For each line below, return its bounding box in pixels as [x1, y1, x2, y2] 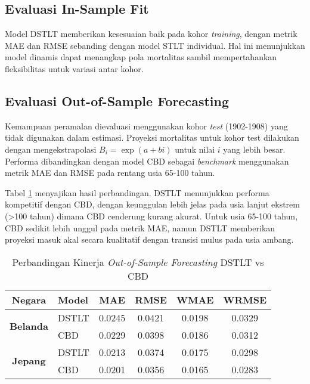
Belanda [10, 319, 48, 333]
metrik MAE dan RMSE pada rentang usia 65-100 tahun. [5, 166, 215, 179]
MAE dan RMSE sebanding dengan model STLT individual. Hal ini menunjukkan [5, 39, 305, 51]
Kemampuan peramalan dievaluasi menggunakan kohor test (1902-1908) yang [5, 119, 288, 132]
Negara [11, 292, 46, 306]
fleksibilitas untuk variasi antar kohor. [5, 62, 144, 75]
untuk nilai [175, 143, 215, 155]
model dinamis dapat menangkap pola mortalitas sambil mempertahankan [5, 51, 277, 63]
